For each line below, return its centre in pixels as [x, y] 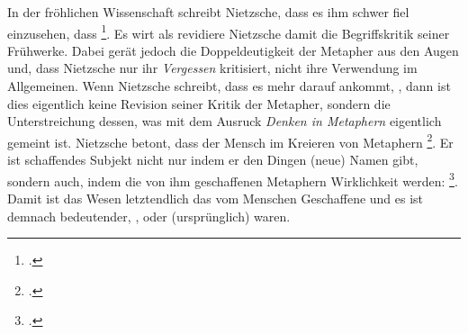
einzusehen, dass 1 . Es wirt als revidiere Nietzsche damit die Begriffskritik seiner [229, 32]
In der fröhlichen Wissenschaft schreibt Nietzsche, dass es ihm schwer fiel [208, 12]
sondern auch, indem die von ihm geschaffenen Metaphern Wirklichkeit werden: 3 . [233, 179]
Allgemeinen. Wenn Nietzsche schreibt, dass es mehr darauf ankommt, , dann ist [229, 86]
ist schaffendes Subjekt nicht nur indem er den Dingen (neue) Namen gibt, [213, 160]
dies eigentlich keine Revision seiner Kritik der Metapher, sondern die [199, 103]
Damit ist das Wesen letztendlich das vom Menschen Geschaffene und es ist [216, 198]
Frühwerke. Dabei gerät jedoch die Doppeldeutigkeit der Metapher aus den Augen [233, 50]
